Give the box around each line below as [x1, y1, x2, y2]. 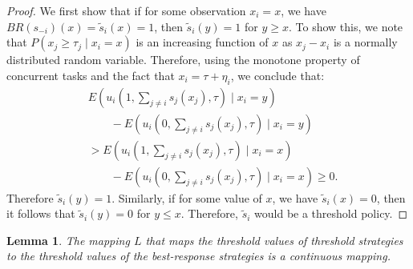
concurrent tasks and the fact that [6, 66, 175, 83]
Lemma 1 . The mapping [6, 231, 130, 248]
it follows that [6, 205, 75, 222]
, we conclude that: [230, 66, 325, 83]
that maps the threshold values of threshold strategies [145, 231, 403, 248]
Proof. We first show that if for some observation [6, 2, 246, 18]
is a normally [333, 34, 398, 50]
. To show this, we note [289, 18, 403, 34]
